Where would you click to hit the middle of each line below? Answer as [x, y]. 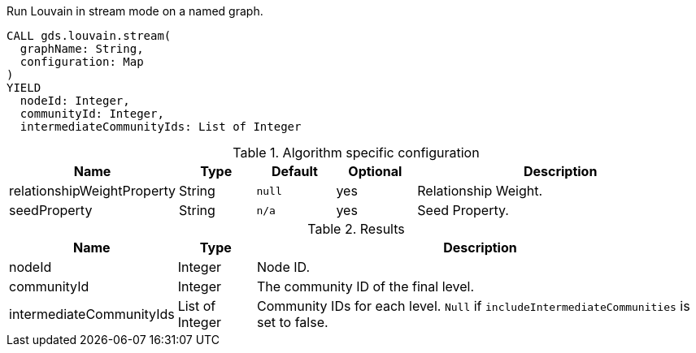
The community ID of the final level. [365, 286]
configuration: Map [82, 62]
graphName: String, [82, 49]
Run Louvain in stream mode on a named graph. [135, 11]
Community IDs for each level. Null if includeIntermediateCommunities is [473, 306]
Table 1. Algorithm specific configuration [356, 153]
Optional [375, 171]
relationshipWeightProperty [93, 191]
